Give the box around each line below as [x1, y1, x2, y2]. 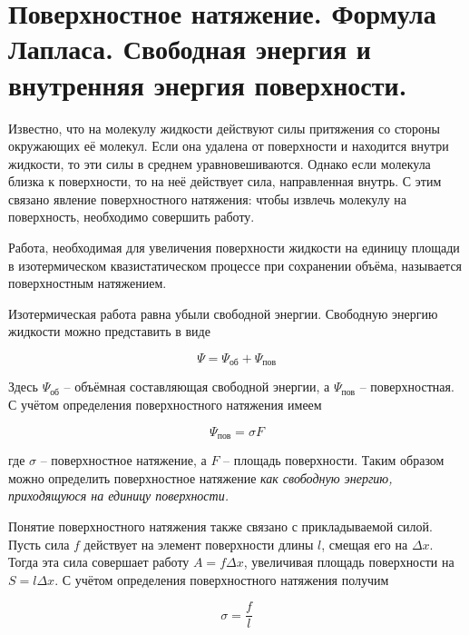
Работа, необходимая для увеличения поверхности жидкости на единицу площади [8, 238, 460, 257]
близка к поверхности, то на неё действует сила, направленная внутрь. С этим [8, 172, 442, 191]
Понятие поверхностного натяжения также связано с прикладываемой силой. [8, 516, 433, 535]
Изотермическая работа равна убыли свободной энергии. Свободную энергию [8, 303, 438, 322]
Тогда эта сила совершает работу [8, 552, 190, 571]
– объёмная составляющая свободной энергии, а [64, 377, 330, 396]
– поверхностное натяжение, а [40, 451, 207, 470]
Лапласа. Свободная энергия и [8, 30, 371, 67]
